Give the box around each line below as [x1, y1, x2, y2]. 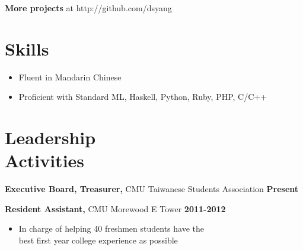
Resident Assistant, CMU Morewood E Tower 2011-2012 [5, 202, 226, 215]
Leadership [5, 125, 96, 150]
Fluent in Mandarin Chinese [18, 70, 122, 83]
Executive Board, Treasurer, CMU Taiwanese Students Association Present [5, 183, 299, 195]
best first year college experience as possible [18, 234, 178, 246]
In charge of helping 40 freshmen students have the [18, 222, 204, 235]
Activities [5, 148, 85, 173]
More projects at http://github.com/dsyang [5, 2, 172, 14]
